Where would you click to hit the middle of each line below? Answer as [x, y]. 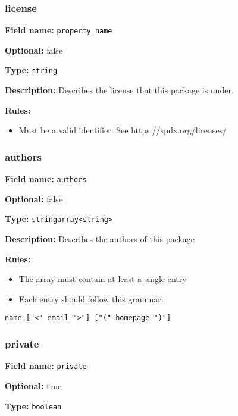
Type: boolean [33, 406]
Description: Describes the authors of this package [100, 239]
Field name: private [46, 366]
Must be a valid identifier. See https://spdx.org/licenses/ [123, 130]
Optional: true [33, 385]
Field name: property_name [59, 30]
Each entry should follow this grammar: [91, 298]
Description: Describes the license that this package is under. [119, 90]
